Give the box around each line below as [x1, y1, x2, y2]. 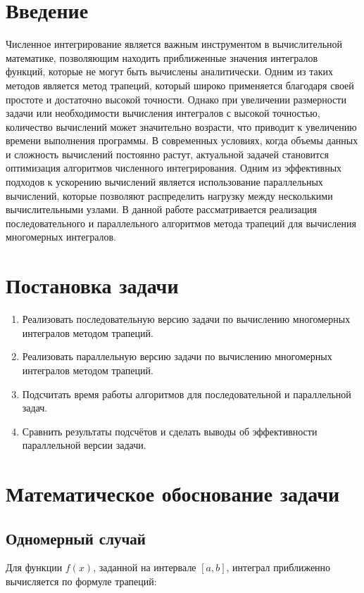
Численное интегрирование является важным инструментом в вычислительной [6, 37, 343, 51]
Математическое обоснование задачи [6, 479, 340, 508]
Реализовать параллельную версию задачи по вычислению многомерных [22, 349, 332, 364]
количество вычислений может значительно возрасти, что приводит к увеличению [6, 119, 357, 134]
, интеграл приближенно [226, 560, 331, 575]
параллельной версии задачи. [22, 438, 146, 452]
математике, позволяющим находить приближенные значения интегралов [6, 50, 318, 65]
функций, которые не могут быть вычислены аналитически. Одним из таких [6, 64, 333, 79]
